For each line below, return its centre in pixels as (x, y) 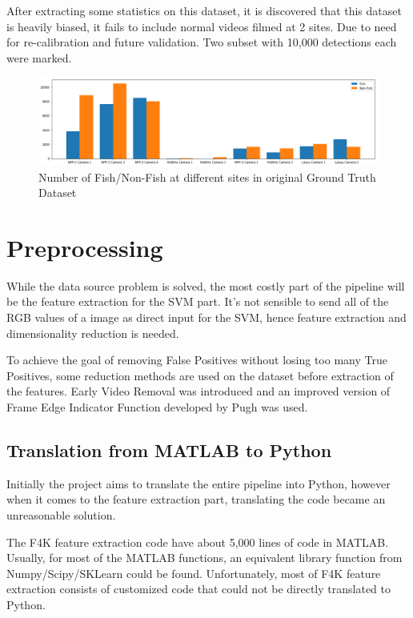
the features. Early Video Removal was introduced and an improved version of (198, 391)
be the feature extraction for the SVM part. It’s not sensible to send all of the (198, 301)
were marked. (39, 57)
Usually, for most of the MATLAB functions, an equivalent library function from (204, 558)
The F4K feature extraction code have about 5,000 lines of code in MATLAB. (198, 542)
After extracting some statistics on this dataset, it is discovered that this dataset (204, 10)
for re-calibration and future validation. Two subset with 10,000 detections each (202, 42)
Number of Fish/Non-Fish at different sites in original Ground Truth (207, 177)
